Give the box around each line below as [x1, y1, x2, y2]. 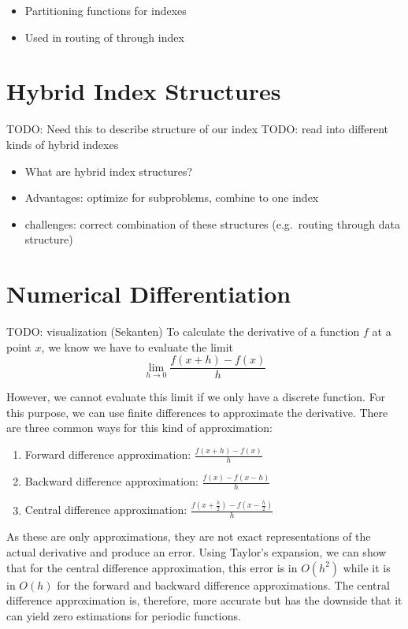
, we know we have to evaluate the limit [41, 338, 233, 355]
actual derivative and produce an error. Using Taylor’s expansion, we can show [6, 544, 387, 560]
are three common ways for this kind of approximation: [6, 419, 273, 436]
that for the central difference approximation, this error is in [6, 559, 298, 575]
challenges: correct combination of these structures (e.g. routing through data [24, 215, 400, 232]
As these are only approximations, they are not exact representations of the [6, 528, 371, 545]
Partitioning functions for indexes [24, 2, 187, 18]
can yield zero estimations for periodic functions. [6, 607, 241, 623]
